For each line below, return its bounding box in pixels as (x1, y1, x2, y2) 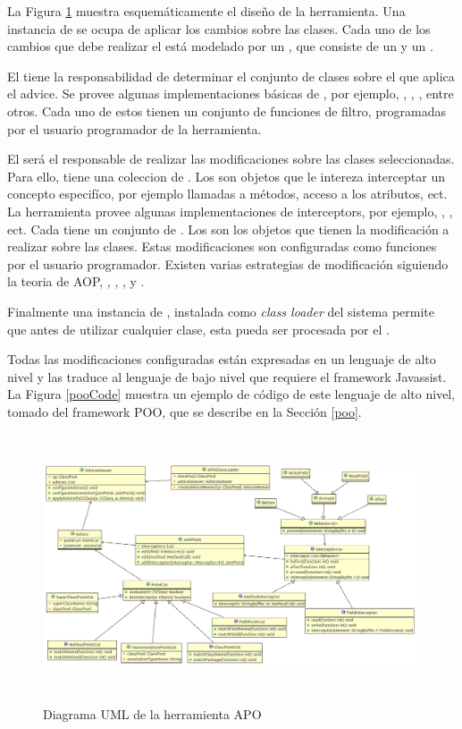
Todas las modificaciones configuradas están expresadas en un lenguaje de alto (7, 350, 436, 369)
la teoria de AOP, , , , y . (7, 272, 145, 291)
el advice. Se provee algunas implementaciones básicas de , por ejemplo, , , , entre (7, 84, 454, 103)
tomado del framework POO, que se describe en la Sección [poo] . (7, 402, 362, 420)
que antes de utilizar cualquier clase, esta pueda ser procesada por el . (7, 319, 390, 338)
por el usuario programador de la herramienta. (7, 119, 262, 138)
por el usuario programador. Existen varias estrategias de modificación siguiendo (7, 254, 449, 273)
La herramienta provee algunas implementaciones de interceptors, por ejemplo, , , (7, 201, 453, 220)
